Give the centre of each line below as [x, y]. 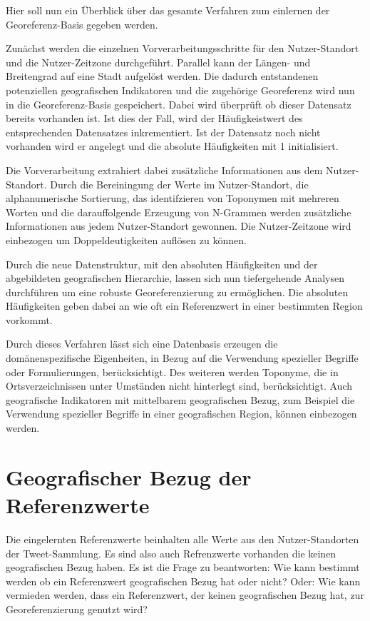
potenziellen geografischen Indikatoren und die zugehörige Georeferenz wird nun [180, 90]
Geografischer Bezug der [129, 476]
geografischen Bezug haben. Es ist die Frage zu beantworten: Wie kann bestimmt [183, 567]
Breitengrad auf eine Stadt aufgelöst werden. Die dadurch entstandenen [162, 76]
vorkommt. [29, 319]
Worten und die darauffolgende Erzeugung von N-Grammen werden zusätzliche [179, 212]
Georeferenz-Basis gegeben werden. [82, 24]
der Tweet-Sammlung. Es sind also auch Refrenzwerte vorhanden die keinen [171, 553]
